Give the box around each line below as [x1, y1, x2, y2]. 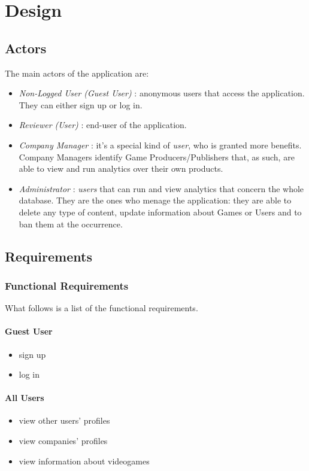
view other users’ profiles [19, 414, 110, 427]
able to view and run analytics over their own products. [19, 162, 223, 175]
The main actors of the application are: [5, 66, 149, 79]
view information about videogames [19, 454, 150, 467]
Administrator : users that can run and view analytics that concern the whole [19, 182, 304, 195]
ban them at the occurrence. [19, 217, 123, 230]
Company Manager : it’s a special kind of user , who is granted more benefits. [19, 138, 302, 151]
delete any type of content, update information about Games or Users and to [19, 205, 302, 218]
